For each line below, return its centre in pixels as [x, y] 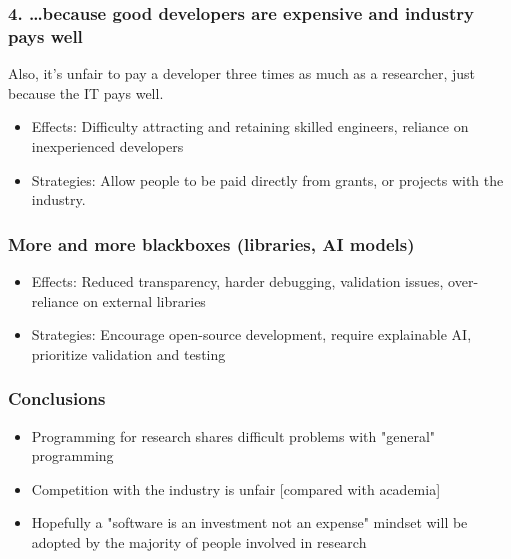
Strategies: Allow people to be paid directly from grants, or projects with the [267, 179]
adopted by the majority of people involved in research [199, 541]
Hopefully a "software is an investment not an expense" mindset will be [249, 522]
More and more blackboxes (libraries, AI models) [211, 243]
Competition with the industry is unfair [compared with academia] [236, 488]
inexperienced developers [107, 145]
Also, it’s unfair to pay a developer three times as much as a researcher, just [241, 73]
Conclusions [57, 398]
